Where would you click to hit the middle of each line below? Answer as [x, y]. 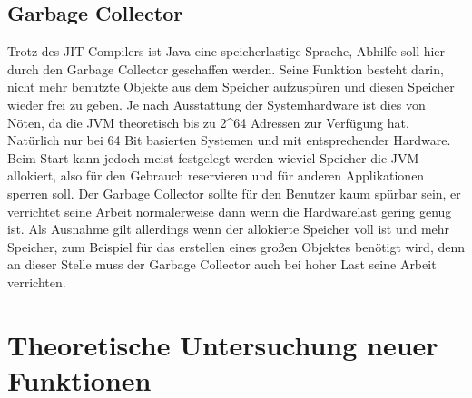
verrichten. [37, 282]
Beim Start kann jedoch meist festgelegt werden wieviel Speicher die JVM [213, 157]
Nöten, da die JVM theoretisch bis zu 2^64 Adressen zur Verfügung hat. [208, 122]
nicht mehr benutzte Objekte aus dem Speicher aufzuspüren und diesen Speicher [231, 87]
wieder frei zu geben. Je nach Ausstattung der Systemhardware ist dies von [216, 104]
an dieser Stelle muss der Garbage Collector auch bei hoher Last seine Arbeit [222, 264]
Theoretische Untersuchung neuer [223, 344]
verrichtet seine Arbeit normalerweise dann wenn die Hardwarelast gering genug [230, 211]
